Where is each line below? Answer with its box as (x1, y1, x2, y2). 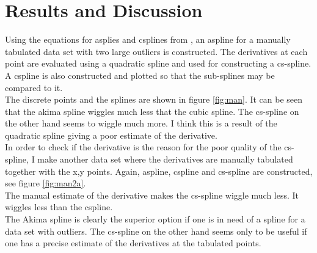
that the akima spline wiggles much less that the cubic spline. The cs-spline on (5, 105, 299, 117)
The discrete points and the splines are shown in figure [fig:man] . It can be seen (5, 93, 303, 106)
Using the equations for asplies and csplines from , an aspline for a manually (5, 33, 291, 46)
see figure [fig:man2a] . (5, 177, 86, 189)
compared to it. (5, 81, 63, 94)
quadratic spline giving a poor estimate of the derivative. (5, 128, 217, 141)
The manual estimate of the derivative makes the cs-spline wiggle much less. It (5, 188, 299, 201)
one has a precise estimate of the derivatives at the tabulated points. (5, 237, 261, 249)
